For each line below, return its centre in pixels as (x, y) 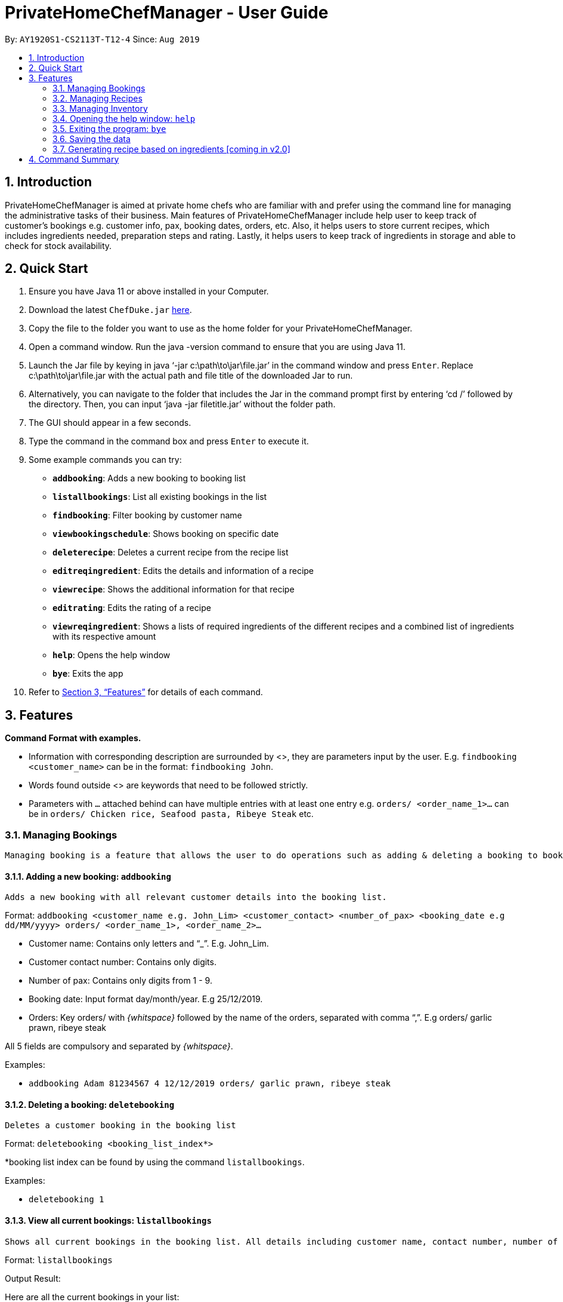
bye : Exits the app (88, 674)
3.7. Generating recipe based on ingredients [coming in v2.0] (171, 149)
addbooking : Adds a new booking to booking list (149, 478)
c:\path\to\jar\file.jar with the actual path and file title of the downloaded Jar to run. (191, 376)
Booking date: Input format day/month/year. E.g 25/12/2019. (146, 999)
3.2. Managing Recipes (98, 98)
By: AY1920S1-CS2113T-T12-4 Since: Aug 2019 (102, 39)
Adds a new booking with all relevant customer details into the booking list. (196, 897)
